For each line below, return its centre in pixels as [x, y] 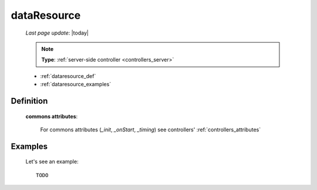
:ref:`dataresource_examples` [76, 84]
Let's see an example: [52, 162]
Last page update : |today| [57, 33]
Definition [29, 101]
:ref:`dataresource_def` [68, 76]
